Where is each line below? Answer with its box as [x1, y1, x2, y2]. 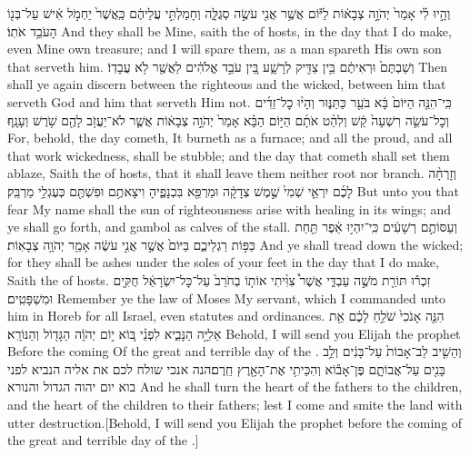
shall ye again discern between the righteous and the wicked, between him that [7, 74, 446, 94]
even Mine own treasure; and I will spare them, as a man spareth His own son [7, 39, 442, 58]
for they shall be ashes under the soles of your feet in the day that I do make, [7, 253, 439, 272]
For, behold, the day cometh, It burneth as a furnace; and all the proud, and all [7, 128, 453, 147]
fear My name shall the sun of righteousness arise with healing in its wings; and [7, 199, 452, 218]
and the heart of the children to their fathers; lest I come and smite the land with [7, 395, 463, 414]
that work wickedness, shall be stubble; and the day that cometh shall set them [7, 145, 450, 164]
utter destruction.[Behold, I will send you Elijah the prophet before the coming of [7, 412, 463, 431]
